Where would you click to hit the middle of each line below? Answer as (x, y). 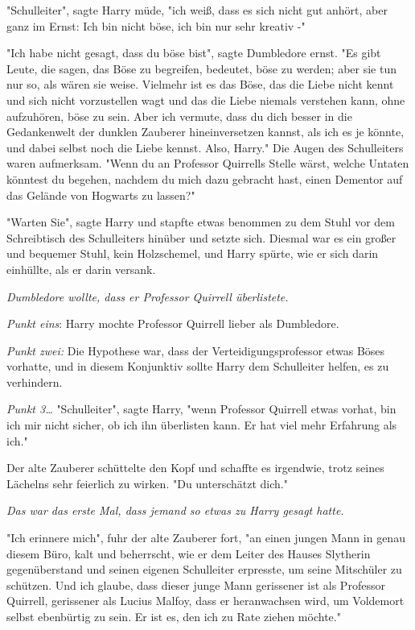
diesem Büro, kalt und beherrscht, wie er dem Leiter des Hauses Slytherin (189, 553)
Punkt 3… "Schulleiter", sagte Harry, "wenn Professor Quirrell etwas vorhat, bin (201, 409)
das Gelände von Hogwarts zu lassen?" (101, 195)
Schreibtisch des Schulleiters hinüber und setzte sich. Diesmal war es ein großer (201, 237)
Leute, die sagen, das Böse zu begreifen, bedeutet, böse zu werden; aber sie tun (202, 68)
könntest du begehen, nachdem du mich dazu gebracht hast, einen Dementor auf (205, 178)
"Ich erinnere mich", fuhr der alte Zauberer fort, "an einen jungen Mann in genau (206, 538)
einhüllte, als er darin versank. (81, 269)
